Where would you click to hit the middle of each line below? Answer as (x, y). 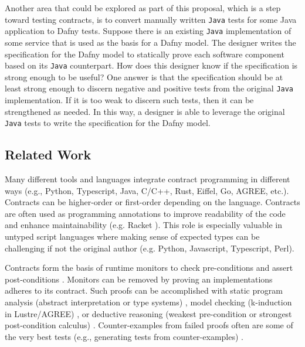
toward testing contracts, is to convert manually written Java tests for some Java (151, 19)
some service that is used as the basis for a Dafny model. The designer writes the (150, 42)
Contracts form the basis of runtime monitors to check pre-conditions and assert (149, 268)
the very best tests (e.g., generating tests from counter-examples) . (124, 336)
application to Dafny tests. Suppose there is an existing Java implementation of (148, 31)
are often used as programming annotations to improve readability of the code (145, 213)
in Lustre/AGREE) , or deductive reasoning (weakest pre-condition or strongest (148, 313)
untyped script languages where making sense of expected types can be (132, 237)
